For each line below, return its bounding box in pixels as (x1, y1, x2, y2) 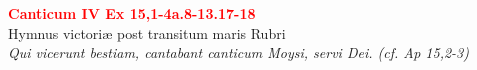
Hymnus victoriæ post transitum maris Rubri (8, 22, 286, 43)
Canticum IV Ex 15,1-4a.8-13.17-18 (8, 3, 256, 23)
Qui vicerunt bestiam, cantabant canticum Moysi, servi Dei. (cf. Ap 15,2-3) (8, 42, 470, 63)
